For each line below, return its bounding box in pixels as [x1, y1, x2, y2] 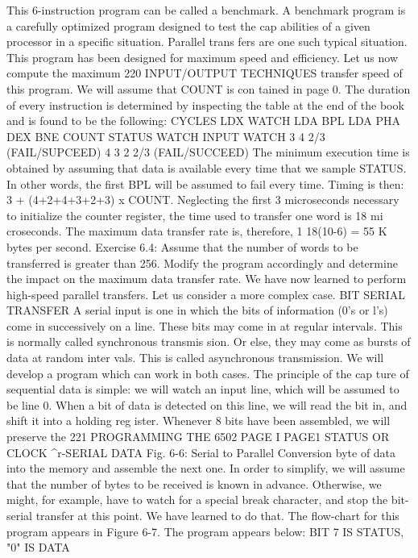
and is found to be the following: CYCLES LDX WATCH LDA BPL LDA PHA [6, 112, 400, 129]
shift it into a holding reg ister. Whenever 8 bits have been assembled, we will [6, 412, 391, 429]
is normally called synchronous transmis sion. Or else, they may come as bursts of [6, 333, 411, 350]
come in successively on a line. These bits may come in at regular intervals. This [6, 317, 403, 334]
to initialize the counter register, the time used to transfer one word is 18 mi [6, 206, 383, 223]
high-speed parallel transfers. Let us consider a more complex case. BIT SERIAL [6, 285, 406, 302]
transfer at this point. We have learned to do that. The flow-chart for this [35, 507, 399, 523]
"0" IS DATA [6, 539, 70, 556]
